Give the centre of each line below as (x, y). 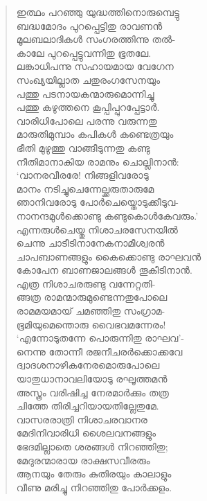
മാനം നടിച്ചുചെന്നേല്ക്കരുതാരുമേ (85, 188)
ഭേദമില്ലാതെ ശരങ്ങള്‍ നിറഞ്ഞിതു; (92, 446)
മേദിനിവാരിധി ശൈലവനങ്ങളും (86, 433)
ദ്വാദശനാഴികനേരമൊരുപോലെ (88, 365)
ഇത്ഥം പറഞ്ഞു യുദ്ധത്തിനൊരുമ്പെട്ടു (98, 12)
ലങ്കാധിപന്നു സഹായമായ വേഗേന (95, 66)
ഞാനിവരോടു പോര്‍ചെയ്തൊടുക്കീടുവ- (97, 202)
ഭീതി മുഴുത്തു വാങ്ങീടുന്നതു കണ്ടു (83, 147)
